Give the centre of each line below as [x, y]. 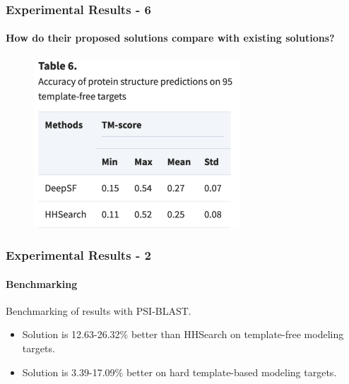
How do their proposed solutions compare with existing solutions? [170, 38]
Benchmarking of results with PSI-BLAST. [99, 310]
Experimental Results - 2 [78, 255]
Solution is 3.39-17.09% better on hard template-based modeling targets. [179, 372]
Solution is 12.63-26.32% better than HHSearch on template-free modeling [183, 334]
